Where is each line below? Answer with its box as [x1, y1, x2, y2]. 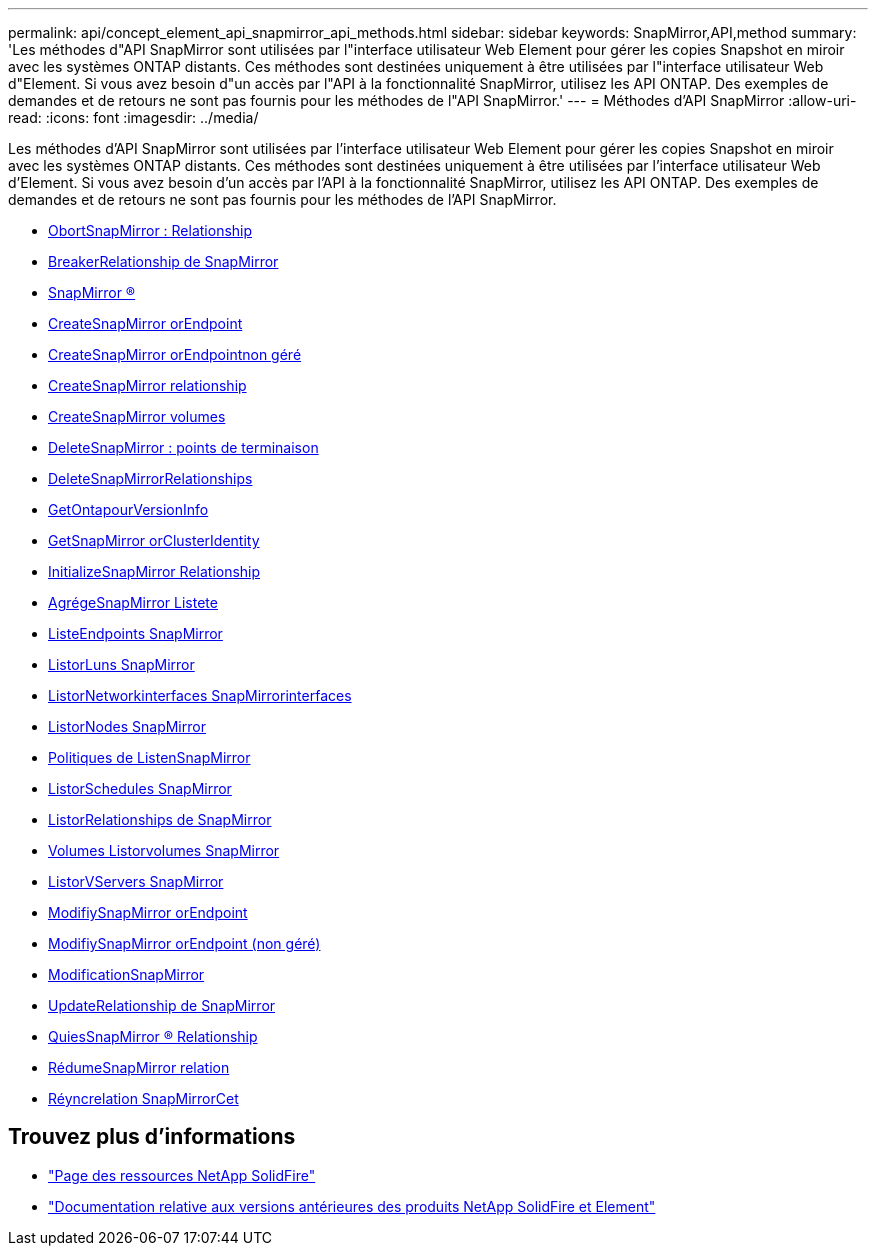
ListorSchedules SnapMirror [48, 780, 232, 797]
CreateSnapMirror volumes [48, 408, 226, 425]
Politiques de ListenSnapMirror [48, 749, 251, 766]
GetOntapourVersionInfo [48, 501, 209, 518]
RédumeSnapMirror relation [48, 1059, 230, 1076]
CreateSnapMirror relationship [48, 377, 247, 394]
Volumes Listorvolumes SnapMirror [48, 842, 280, 859]
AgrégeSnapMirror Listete [48, 594, 218, 611]
